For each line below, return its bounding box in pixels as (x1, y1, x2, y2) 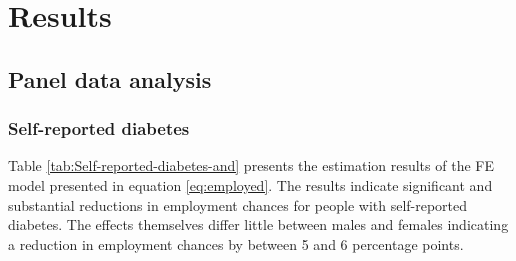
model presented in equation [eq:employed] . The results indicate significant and (8, 174, 493, 195)
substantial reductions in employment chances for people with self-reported (8, 194, 468, 215)
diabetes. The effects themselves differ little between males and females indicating (8, 214, 509, 235)
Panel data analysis (8, 63, 212, 94)
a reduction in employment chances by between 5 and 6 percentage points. (8, 233, 464, 254)
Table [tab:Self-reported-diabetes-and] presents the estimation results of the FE (8, 155, 494, 176)
